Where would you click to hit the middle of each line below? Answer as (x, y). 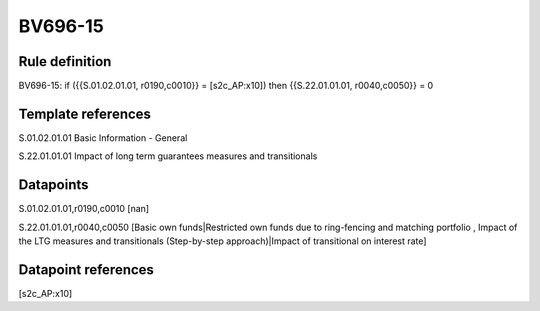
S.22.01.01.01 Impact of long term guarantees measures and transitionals (168, 156)
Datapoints (53, 185)
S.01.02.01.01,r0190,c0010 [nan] (84, 209)
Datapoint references (86, 269)
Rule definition (65, 61)
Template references (85, 113)
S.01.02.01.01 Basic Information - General (103, 137)
